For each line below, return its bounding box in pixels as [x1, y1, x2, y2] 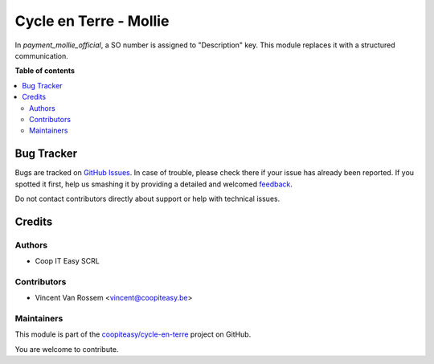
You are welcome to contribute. [14, 344, 119, 354]
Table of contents [14, 66, 76, 76]
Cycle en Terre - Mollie [14, 12, 170, 30]
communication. [14, 51, 68, 60]
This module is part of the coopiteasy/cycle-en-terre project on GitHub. [14, 329, 252, 339]
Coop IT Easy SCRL [35, 256, 100, 266]
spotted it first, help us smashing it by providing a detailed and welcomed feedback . [14, 179, 293, 189]
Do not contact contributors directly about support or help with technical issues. [14, 194, 280, 203]
